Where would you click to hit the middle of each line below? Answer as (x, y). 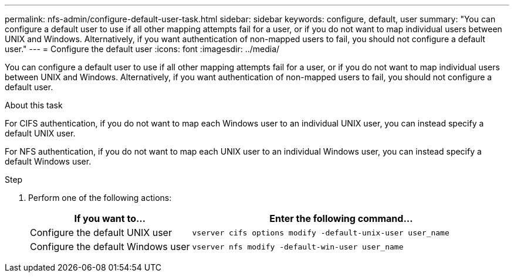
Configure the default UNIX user (101, 232)
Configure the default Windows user (110, 247)
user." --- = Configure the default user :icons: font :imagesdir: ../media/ (142, 49)
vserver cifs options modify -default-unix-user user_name (321, 232)
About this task (34, 105)
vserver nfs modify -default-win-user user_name (298, 247)
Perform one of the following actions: (100, 198)
